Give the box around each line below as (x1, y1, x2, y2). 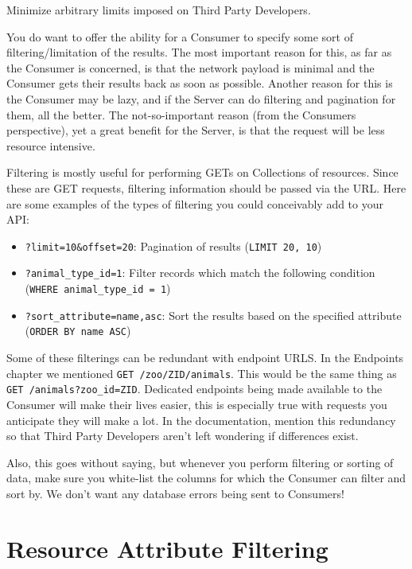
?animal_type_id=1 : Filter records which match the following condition (25, 264, 375, 281)
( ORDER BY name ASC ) (25, 322, 131, 339)
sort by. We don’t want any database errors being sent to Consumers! (6, 485, 344, 501)
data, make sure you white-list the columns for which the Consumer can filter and (6, 470, 406, 486)
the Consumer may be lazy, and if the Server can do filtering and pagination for (6, 90, 396, 107)
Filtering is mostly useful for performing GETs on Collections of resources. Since (6, 164, 398, 181)
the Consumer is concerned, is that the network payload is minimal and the (6, 59, 375, 76)
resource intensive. (6, 137, 95, 154)
